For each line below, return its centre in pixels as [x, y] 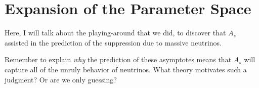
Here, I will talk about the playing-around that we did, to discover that [115, 33]
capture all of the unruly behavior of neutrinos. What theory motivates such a [126, 69]
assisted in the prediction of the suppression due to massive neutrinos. [113, 42]
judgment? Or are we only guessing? [61, 79]
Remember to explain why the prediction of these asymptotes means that [118, 59]
